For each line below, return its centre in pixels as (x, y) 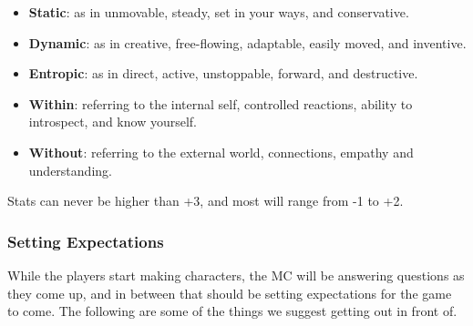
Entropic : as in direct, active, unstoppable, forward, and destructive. (223, 73)
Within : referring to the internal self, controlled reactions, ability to (221, 103)
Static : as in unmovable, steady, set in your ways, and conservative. (219, 12)
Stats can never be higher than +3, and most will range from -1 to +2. (206, 201)
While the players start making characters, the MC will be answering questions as (236, 275)
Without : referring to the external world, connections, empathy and (221, 152)
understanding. (70, 170)
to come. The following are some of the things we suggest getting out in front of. (232, 311)
